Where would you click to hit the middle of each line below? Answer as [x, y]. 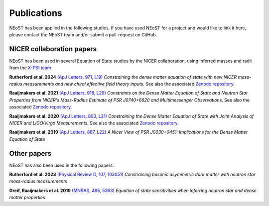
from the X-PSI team [30, 68]
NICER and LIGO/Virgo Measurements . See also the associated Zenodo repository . [94, 123]
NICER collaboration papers [53, 49]
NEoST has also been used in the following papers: [62, 165]
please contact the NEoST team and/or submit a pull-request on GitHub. [83, 34]
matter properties [27, 198]
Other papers [30, 154]
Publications [36, 13]
